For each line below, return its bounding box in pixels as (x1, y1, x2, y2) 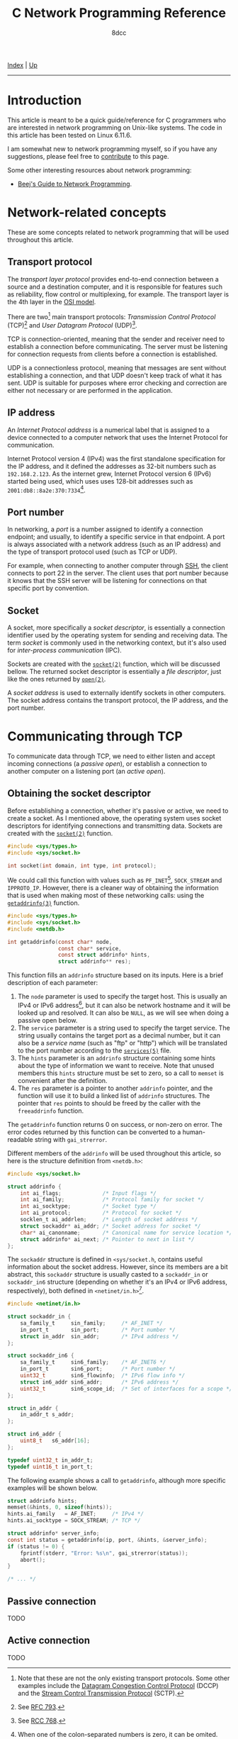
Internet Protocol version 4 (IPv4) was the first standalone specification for (7, 454, 226, 462)
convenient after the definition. (17, 1076, 108, 1084)
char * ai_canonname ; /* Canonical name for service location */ (20, 1229, 233, 1236)
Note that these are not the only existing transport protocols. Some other (17, 1674, 230, 1682)
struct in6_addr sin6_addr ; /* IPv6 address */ (20, 1378, 179, 1386)
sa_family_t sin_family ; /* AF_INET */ (20, 1319, 163, 1327)
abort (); (20, 1556, 46, 1563)
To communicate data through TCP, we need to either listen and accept (7, 752, 215, 760)
